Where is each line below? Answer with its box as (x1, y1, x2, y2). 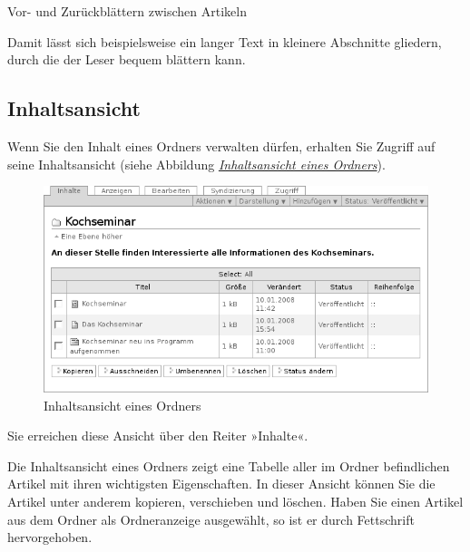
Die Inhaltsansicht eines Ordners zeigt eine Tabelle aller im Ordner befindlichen (7, 456, 450, 475)
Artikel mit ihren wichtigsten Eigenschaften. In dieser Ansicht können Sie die (7, 474, 436, 493)
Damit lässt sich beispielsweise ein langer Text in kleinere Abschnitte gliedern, (7, 32, 442, 51)
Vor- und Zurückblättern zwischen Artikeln (7, 2, 247, 20)
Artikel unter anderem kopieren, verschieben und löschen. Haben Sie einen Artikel (7, 491, 464, 510)
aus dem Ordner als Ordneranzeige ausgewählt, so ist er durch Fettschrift (7, 509, 415, 528)
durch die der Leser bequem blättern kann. (7, 50, 246, 69)
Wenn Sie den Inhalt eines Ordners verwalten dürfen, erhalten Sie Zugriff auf (7, 136, 436, 155)
